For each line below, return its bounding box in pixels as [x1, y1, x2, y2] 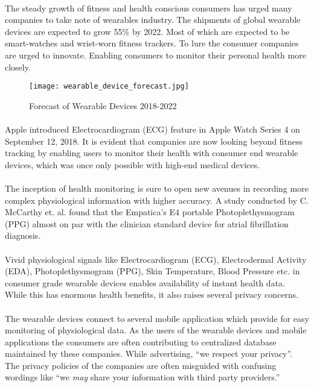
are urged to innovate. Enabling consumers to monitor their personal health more [5, 48, 306, 61]
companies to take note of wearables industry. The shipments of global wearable [5, 13, 301, 26]
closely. [5, 60, 31, 73]
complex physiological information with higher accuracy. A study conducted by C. [5, 193, 309, 206]
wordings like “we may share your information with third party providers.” [5, 371, 280, 383]
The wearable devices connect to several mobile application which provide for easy [5, 312, 309, 324]
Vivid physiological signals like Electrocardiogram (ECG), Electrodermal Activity [5, 253, 307, 265]
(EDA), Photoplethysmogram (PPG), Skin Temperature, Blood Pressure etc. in [5, 265, 300, 277]
